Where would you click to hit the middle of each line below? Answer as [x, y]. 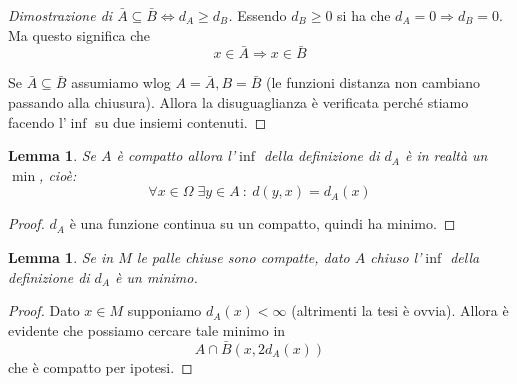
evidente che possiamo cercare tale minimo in [147, 329]
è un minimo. [156, 276]
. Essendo [257, 15]
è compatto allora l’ [176, 155]
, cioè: [58, 174]
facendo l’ [37, 121]
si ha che [364, 15]
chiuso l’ [396, 256]
